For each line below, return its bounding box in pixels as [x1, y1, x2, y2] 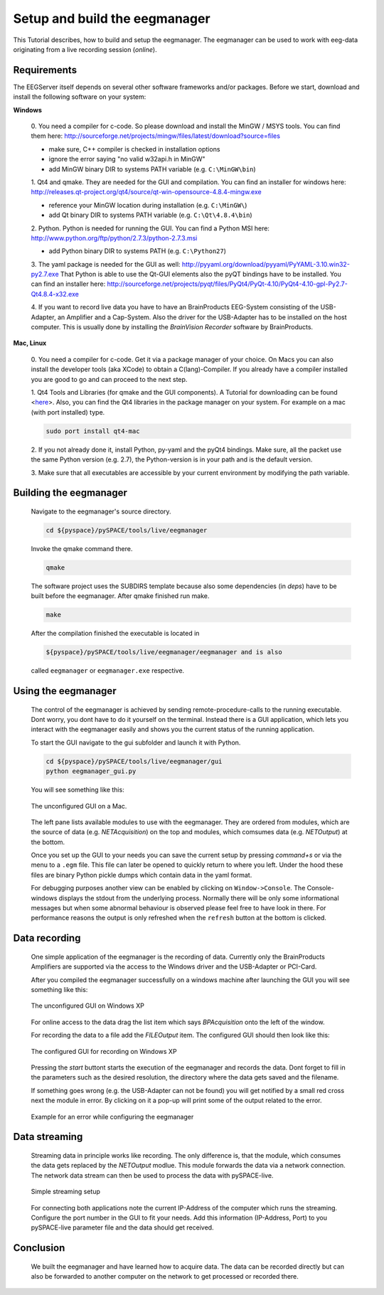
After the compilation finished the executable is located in [31, 629, 200, 638]
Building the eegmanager [13, 487, 128, 499]
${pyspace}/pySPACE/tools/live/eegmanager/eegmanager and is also [46, 648, 282, 656]
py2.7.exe [31, 270, 60, 279]
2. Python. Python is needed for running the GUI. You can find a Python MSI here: [31, 224, 270, 233]
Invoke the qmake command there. [31, 544, 133, 553]
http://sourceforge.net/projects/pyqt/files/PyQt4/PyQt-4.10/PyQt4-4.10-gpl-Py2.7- [107, 279, 348, 288]
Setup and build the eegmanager [13, 11, 210, 26]
